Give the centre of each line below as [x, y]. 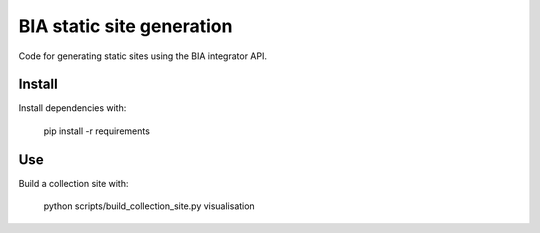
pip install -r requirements [96, 131]
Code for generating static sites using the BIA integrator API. [143, 56]
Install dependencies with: [72, 108]
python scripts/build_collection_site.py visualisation [149, 206]
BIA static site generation [125, 26]
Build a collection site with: [73, 183]
